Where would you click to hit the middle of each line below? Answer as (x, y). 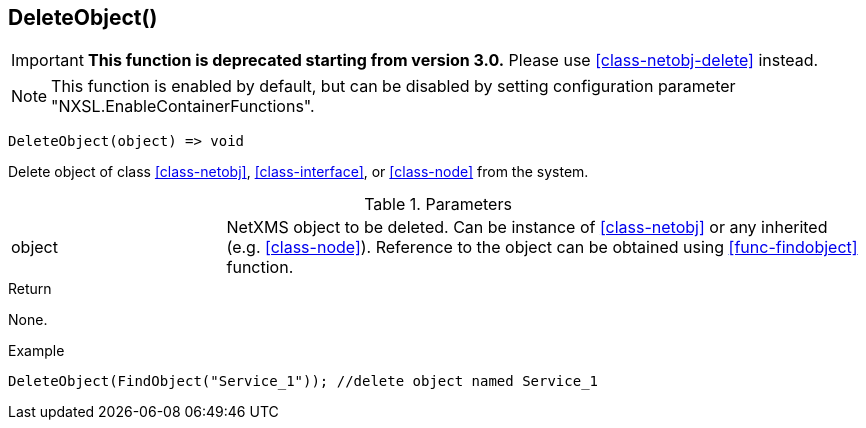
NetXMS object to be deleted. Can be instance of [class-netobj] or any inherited (527, 227)
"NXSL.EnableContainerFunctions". (183, 106)
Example (36, 351)
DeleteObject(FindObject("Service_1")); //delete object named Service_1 (303, 381)
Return (30, 289)
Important (47, 60)
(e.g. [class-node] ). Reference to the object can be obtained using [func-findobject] (542, 247)
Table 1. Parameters (438, 204)
